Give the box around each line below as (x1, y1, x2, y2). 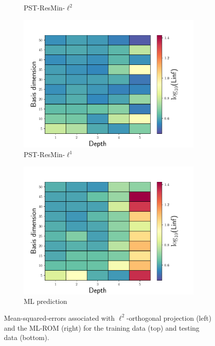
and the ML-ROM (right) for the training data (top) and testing (4, 322, 200, 333)
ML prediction (24, 296, 67, 306)
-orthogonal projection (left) (127, 312, 212, 323)
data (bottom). (4, 332, 49, 343)
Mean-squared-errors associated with (4, 312, 115, 323)
